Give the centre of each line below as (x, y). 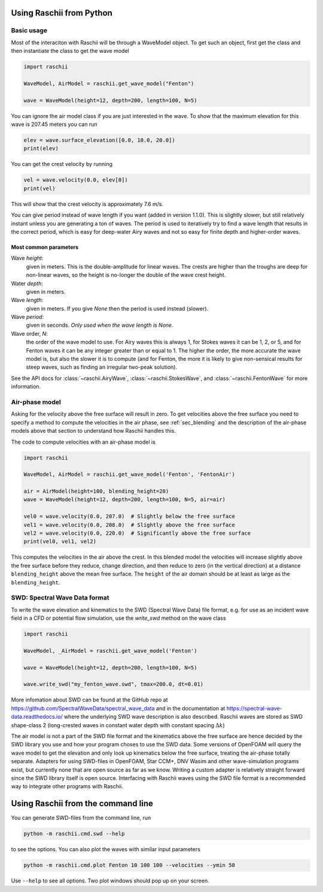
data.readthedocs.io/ (37, 717)
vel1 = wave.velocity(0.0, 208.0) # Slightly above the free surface (129, 525)
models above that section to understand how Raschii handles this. (94, 431)
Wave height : (27, 258)
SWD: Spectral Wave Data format (60, 598)
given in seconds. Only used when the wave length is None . (100, 325)
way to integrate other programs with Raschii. (67, 786)
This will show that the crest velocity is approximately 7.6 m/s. (87, 204)
